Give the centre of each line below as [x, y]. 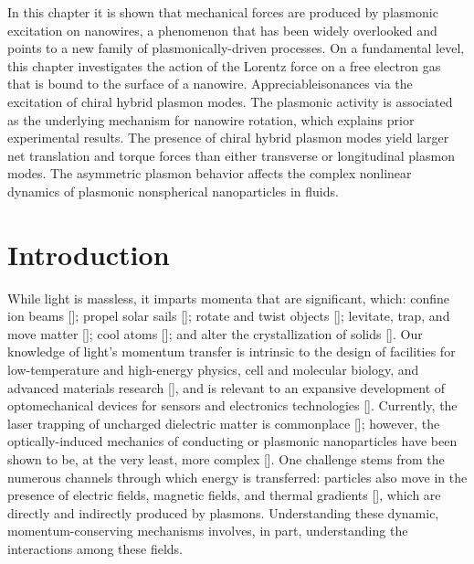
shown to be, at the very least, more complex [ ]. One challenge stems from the [226, 459]
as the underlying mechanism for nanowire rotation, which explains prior [211, 119]
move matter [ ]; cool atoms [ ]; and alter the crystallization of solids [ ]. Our [215, 333]
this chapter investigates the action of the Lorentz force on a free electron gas [224, 65]
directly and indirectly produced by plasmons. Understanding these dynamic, [223, 512]
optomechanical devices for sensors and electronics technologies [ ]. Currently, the [232, 405]
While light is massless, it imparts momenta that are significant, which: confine [228, 298]
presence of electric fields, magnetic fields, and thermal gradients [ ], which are [224, 495]
